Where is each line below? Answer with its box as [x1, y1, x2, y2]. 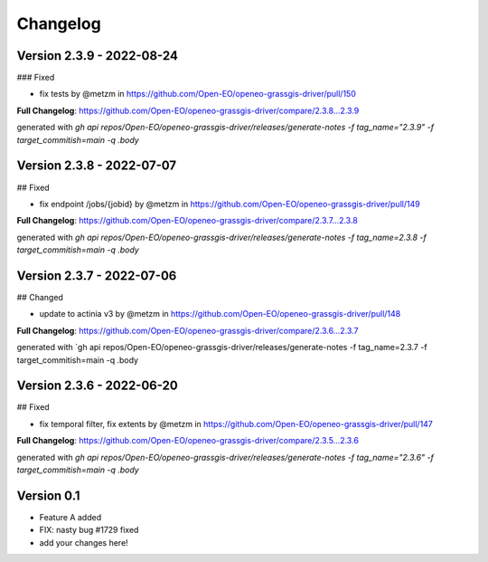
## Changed [16, 292, 63, 302]
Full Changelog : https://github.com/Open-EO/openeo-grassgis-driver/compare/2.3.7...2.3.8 [16, 215, 359, 226]
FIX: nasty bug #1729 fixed [39, 525, 139, 536]
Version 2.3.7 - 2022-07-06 [16, 268, 177, 283]
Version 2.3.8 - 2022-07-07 [16, 158, 176, 174]
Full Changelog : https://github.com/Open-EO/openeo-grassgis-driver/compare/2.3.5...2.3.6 [16, 435, 359, 446]
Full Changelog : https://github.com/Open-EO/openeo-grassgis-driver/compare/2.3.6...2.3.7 [16, 325, 359, 336]
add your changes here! [39, 537, 128, 548]
